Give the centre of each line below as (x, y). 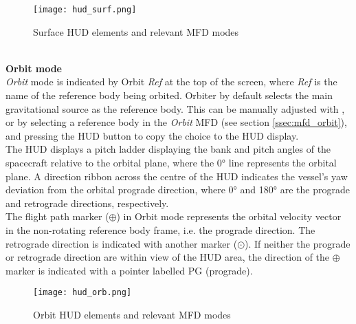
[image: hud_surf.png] (85, 10)
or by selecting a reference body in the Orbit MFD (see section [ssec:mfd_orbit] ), (176, 122)
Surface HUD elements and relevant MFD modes (136, 31)
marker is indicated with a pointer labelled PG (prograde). (129, 270)
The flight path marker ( (57, 216)
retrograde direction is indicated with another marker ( (122, 243)
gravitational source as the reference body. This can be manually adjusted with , (175, 108)
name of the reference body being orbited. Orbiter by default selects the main (169, 95)
